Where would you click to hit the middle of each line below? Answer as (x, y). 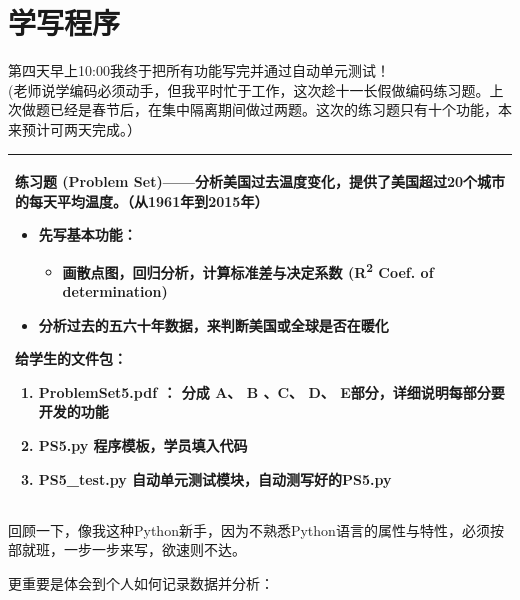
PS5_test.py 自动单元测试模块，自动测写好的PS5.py (215, 478)
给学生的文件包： (71, 358)
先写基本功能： (87, 234)
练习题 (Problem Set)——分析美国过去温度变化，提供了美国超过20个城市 (260, 181)
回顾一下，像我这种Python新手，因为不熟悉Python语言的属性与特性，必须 (249, 529)
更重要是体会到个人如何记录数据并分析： (141, 582)
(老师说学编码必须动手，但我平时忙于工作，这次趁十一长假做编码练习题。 (249, 89)
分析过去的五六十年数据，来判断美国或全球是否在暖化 (213, 324)
